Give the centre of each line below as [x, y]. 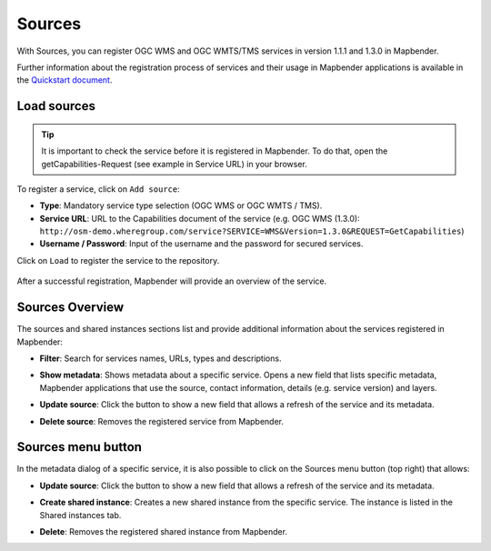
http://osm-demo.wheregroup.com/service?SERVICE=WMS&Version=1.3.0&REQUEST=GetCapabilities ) [252, 231]
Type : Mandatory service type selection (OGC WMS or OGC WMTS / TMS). [181, 205]
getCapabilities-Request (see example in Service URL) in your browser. [175, 164]
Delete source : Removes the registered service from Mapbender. [162, 421]
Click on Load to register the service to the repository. [118, 260]
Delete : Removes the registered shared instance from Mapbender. [164, 531]
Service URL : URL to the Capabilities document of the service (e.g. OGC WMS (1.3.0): [200, 218]
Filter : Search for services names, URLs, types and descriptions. [160, 358]
